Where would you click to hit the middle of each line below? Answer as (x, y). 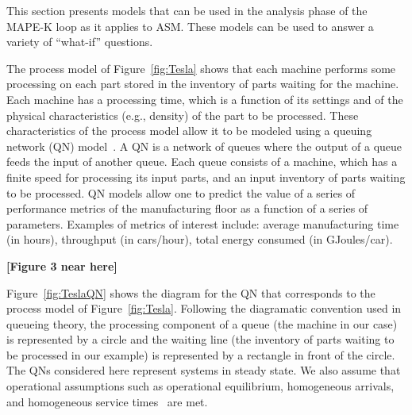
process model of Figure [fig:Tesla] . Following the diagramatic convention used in (204, 308)
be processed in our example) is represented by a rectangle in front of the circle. (201, 354)
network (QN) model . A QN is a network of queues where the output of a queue (204, 146)
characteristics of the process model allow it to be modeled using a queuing (189, 131)
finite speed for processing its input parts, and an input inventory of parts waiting (206, 177)
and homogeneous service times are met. (107, 401)
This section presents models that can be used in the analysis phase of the (187, 10)
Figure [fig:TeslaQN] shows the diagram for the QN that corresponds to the (191, 292)
